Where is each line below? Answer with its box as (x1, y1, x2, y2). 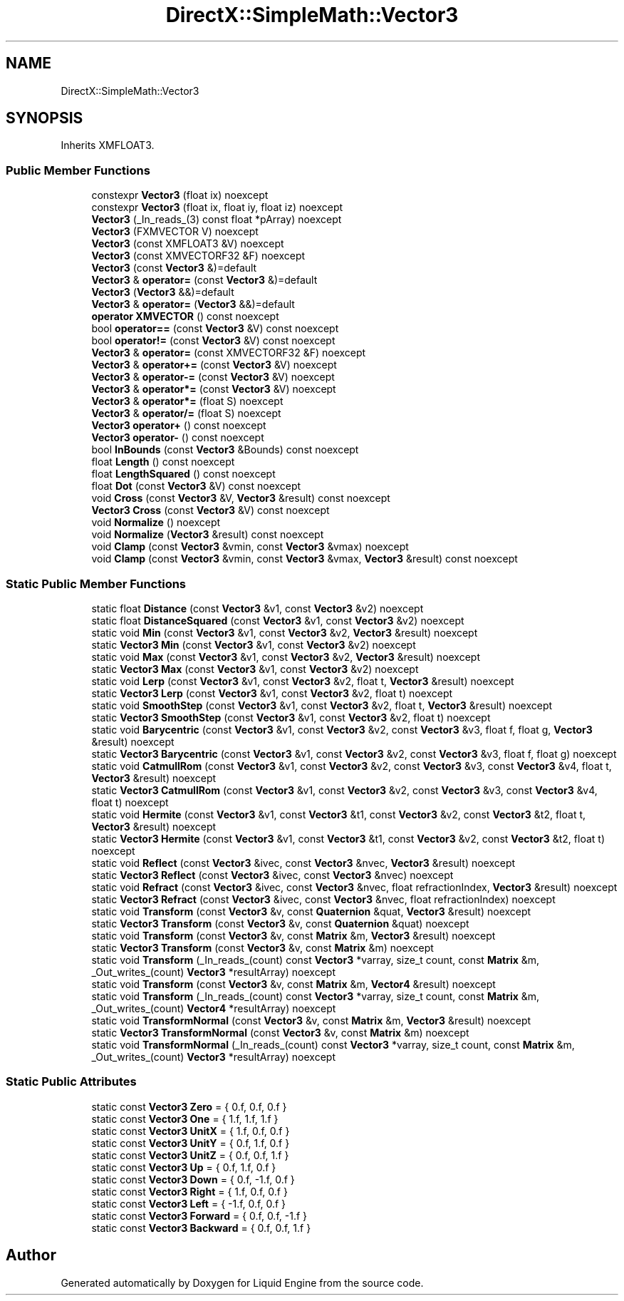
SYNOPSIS (6, 109, 83, 128)
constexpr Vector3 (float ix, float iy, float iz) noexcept (91, 201, 343, 214)
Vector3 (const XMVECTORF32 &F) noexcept (91, 250, 306, 262)
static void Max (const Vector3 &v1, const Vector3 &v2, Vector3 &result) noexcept (91, 650, 481, 663)
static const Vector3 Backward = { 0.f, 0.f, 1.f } (91, 1221, 311, 1234)
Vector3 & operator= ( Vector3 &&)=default (91, 298, 295, 311)
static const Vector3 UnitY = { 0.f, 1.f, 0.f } (91, 1136, 290, 1149)
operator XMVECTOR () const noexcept (91, 310, 279, 323)
